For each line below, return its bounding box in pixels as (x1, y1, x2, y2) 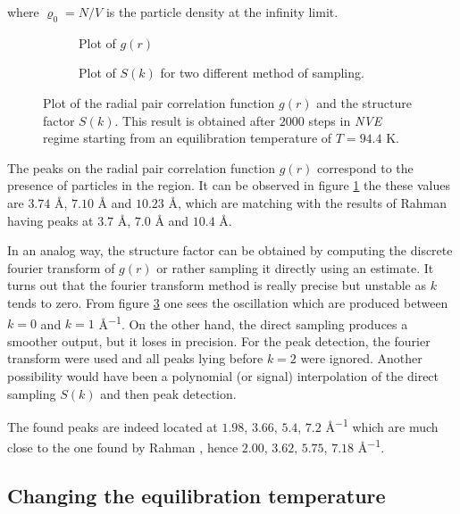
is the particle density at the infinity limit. (105, 3, 339, 21)
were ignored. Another (300, 349, 422, 368)
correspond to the (316, 158, 414, 177)
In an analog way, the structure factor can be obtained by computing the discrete (7, 241, 453, 260)
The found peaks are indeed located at (7, 417, 218, 435)
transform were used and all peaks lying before (7, 349, 263, 368)
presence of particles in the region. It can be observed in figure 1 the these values (7, 176, 450, 195)
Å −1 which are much (325, 415, 439, 435)
